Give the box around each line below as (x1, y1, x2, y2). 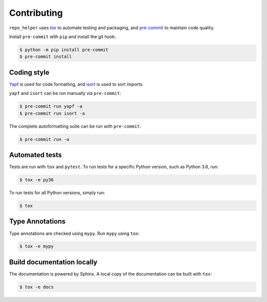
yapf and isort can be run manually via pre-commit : (9, 90, 121, 96)
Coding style (9, 68, 49, 77)
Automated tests (9, 151, 62, 159)
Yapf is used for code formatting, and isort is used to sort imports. (9, 81, 144, 87)
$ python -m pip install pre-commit (19, 47, 109, 52)
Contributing (9, 7, 63, 18)
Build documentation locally (9, 258, 97, 266)
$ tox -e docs (19, 284, 54, 290)
